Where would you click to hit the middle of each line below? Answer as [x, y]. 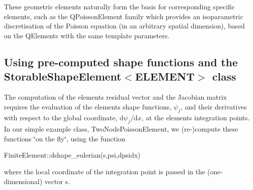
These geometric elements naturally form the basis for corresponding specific [119, 6]
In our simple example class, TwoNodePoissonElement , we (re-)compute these [121, 129]
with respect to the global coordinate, [61, 118]
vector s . [57, 181]
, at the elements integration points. [196, 118]
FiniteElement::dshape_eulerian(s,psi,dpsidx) [72, 155]
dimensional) [23, 181]
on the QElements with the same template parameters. [87, 35]
